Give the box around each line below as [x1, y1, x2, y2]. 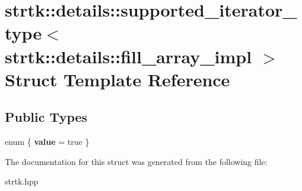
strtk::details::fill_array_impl [5, 44, 252, 68]
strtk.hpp [5, 175, 39, 187]
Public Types [5, 108, 88, 126]
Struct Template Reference [5, 67, 230, 91]
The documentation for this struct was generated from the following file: [5, 155, 268, 167]
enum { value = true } [5, 135, 90, 148]
